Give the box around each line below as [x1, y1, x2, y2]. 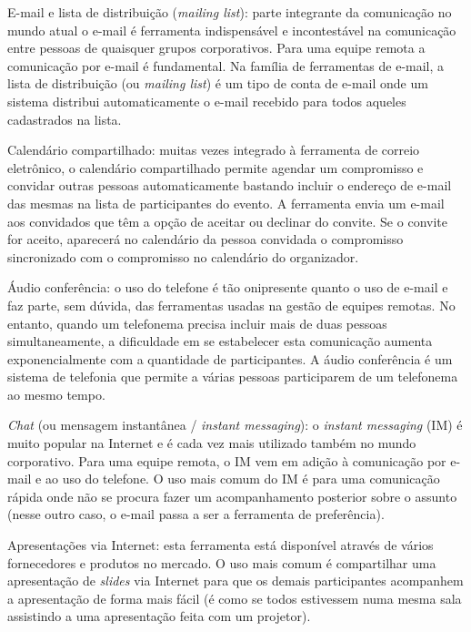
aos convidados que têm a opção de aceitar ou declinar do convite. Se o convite [7, 211, 447, 230]
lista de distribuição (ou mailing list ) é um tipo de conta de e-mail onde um [7, 74, 428, 93]
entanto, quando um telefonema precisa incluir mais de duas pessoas [7, 313, 387, 332]
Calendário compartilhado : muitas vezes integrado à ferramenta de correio [7, 140, 420, 159]
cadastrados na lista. [7, 109, 122, 128]
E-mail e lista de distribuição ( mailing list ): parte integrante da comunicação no [7, 3, 452, 21]
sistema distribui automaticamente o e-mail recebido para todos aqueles [7, 91, 406, 110]
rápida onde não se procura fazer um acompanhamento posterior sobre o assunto [7, 486, 457, 505]
